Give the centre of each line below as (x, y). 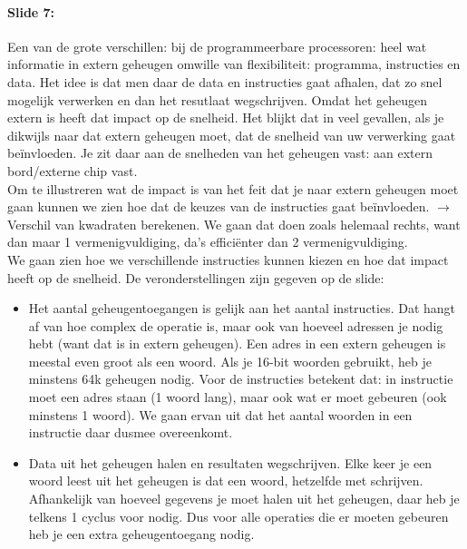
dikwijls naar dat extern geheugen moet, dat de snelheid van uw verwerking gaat (232, 135)
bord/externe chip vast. (73, 170)
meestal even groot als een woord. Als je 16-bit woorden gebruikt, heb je (230, 361)
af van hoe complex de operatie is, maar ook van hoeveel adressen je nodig (236, 325)
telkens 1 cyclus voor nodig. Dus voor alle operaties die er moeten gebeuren (238, 516)
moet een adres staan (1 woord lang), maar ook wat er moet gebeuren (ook (238, 397)
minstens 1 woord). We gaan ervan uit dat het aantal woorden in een (220, 414)
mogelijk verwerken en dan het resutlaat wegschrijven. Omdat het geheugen (218, 99)
